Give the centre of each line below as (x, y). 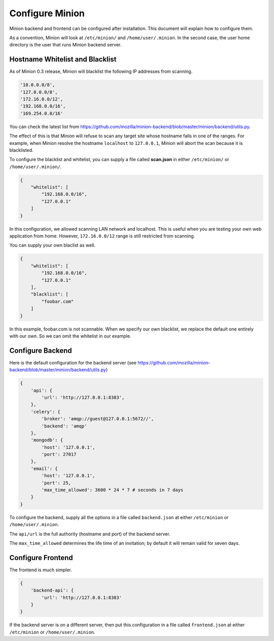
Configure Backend (41, 350)
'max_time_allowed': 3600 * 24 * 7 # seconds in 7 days (112, 490)
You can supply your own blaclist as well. (53, 245)
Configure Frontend (41, 557)
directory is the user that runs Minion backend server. (65, 45)
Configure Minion (47, 13)
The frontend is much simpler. (41, 570)
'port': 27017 (59, 454)
